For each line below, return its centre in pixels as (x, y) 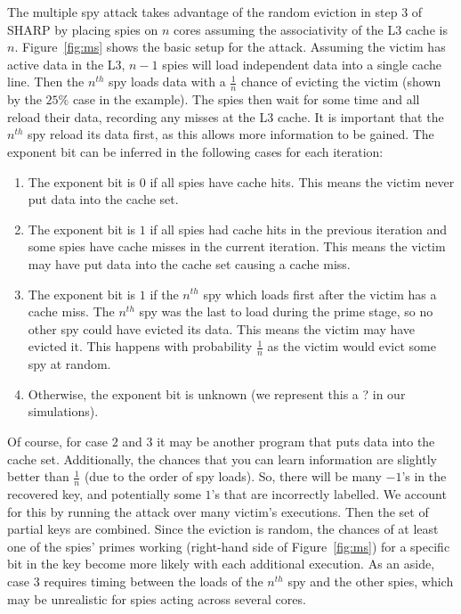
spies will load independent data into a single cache (302, 64)
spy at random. (69, 364)
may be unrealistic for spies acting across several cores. (157, 598)
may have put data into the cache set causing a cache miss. (189, 263)
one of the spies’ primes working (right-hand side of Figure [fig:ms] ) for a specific (229, 546)
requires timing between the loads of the (154, 581)
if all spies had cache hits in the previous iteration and (299, 229)
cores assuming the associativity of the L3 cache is (311, 29)
